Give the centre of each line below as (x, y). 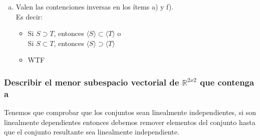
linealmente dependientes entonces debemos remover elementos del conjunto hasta (130, 122)
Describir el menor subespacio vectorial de (92, 82)
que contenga (227, 82)
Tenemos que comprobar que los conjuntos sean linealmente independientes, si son (130, 112)
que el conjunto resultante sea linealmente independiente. (92, 132)
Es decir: (29, 16)
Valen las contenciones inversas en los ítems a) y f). (95, 6)
